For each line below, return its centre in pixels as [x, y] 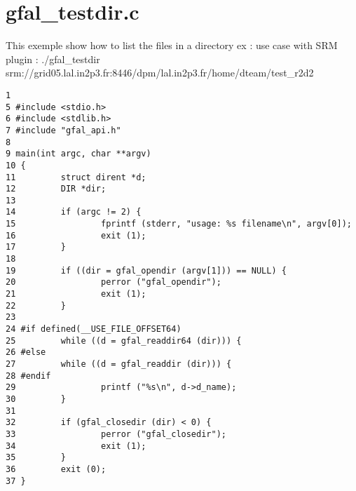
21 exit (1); [76, 294]
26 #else [26, 352]
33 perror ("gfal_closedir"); [116, 434]
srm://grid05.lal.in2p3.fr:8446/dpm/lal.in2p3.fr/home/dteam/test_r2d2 [160, 73]
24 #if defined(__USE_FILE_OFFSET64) [94, 329]
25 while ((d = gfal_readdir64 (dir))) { [124, 341]
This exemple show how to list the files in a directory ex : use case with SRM [172, 45]
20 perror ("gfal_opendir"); [114, 282]
